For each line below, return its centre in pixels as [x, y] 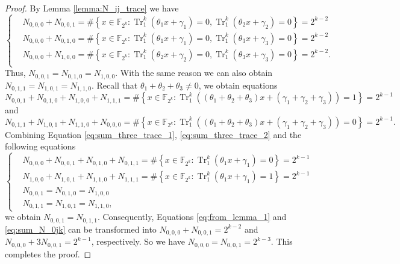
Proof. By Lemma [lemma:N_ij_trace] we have [92, 8]
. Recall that [114, 85]
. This [282, 241]
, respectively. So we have [138, 241]
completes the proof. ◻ [48, 253]
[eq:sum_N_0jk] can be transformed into [81, 229]
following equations [40, 146]
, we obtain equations [238, 85]
